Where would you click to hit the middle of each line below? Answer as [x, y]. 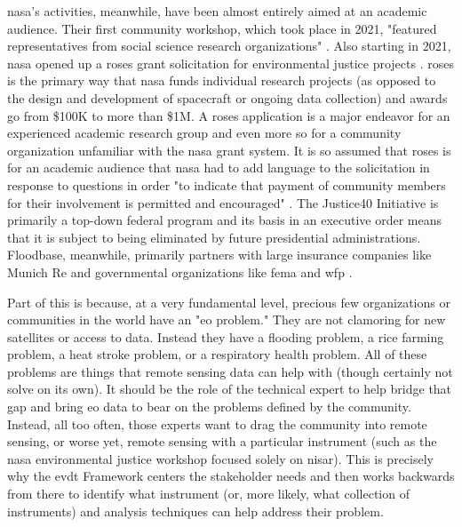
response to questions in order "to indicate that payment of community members [227, 184]
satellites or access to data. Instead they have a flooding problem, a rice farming [226, 336]
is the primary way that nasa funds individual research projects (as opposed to [222, 80]
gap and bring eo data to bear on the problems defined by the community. [209, 407]
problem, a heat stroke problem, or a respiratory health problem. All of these [217, 354]
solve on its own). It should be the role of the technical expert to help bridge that [230, 389]
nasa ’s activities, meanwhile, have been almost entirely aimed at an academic [217, 11]
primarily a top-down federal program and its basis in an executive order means [225, 220]
